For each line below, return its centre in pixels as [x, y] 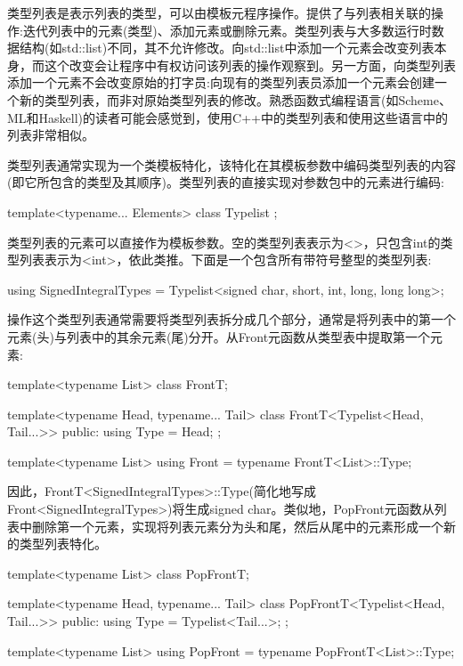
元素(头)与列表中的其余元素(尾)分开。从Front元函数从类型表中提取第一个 [219, 336]
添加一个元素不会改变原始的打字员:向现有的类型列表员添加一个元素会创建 [221, 82]
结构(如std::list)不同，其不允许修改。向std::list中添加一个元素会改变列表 [227, 48]
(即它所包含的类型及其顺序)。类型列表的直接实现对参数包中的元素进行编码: [226, 182]
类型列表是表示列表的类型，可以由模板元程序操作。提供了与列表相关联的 [219, 12]
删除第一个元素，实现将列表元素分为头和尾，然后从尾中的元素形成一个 [237, 526]
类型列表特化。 [63, 544]
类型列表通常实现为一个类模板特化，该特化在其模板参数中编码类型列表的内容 [231, 164]
